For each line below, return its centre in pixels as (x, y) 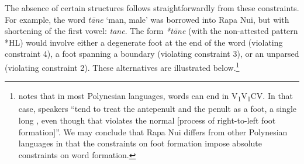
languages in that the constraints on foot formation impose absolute (140, 143)
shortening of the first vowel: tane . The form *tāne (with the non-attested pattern (151, 31)
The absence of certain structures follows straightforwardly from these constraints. (152, 8)
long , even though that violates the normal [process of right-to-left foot (147, 120)
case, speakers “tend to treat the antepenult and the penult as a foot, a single (158, 109)
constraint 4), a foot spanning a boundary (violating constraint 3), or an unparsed (152, 54)
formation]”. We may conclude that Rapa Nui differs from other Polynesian (153, 131)
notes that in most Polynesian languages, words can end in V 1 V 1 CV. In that (156, 97)
